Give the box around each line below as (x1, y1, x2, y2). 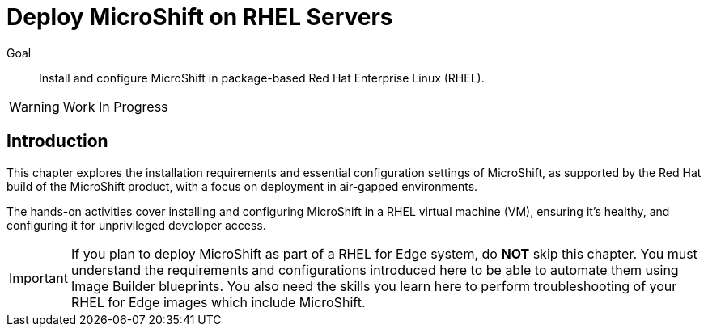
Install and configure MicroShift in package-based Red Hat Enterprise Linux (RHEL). (39, 70, 485, 85)
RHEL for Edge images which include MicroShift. (70, 293, 366, 310)
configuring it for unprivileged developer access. (6, 217, 266, 232)
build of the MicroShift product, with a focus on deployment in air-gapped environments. (6, 179, 478, 193)
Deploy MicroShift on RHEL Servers (6, 3, 393, 31)
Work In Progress (62, 98, 168, 115)
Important (9, 269, 68, 286)
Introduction (6, 131, 108, 152)
